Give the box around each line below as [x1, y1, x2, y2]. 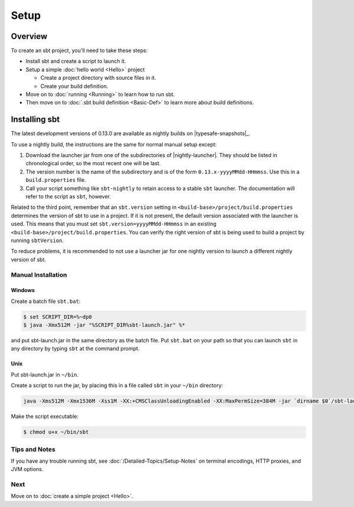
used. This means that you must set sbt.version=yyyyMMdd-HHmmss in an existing [11, 220, 217, 227]
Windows [11, 287, 35, 294]
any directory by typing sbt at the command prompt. [11, 345, 140, 352]
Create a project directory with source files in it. [40, 74, 156, 81]
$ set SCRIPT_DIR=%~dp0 [23, 313, 93, 320]
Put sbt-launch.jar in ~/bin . [11, 371, 79, 378]
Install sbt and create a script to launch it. [25, 58, 126, 65]
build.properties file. [25, 176, 86, 184]
